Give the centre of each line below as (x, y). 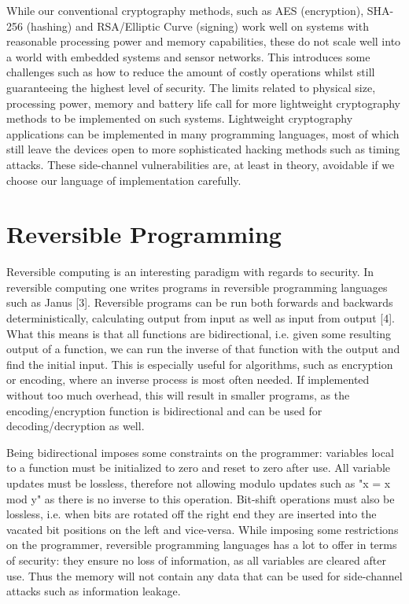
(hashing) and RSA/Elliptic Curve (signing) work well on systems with (197, 26)
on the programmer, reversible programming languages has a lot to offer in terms (202, 545)
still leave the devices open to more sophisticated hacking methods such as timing (203, 149)
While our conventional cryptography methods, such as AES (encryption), (185, 10)
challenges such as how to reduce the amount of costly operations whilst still (191, 72)
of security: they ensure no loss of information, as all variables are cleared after (196, 560)
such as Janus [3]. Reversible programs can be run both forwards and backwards (200, 302)
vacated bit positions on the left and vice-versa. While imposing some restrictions (203, 529)
